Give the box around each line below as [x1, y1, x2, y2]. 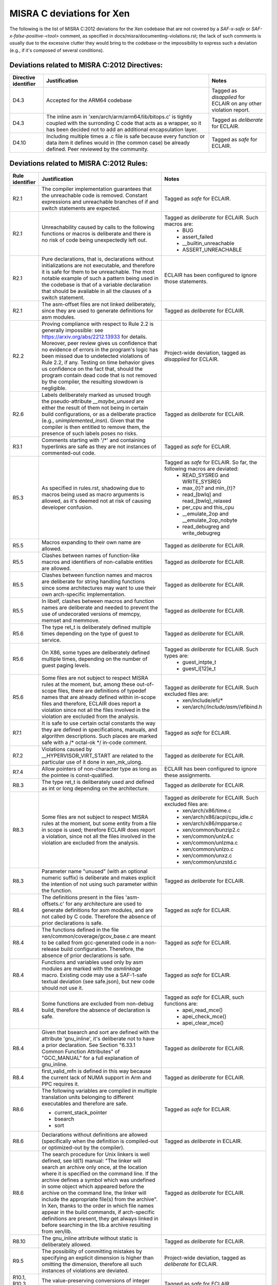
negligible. [42, 384, 67, 392]
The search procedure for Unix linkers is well [42, 1151, 150, 1158]
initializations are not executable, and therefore [42, 262, 155, 269]
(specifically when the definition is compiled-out [42, 1137, 159, 1145]
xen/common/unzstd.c [182, 858, 237, 866]
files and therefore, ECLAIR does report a [42, 700, 141, 707]
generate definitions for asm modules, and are [42, 907, 153, 914]
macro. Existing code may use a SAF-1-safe [42, 971, 147, 979]
